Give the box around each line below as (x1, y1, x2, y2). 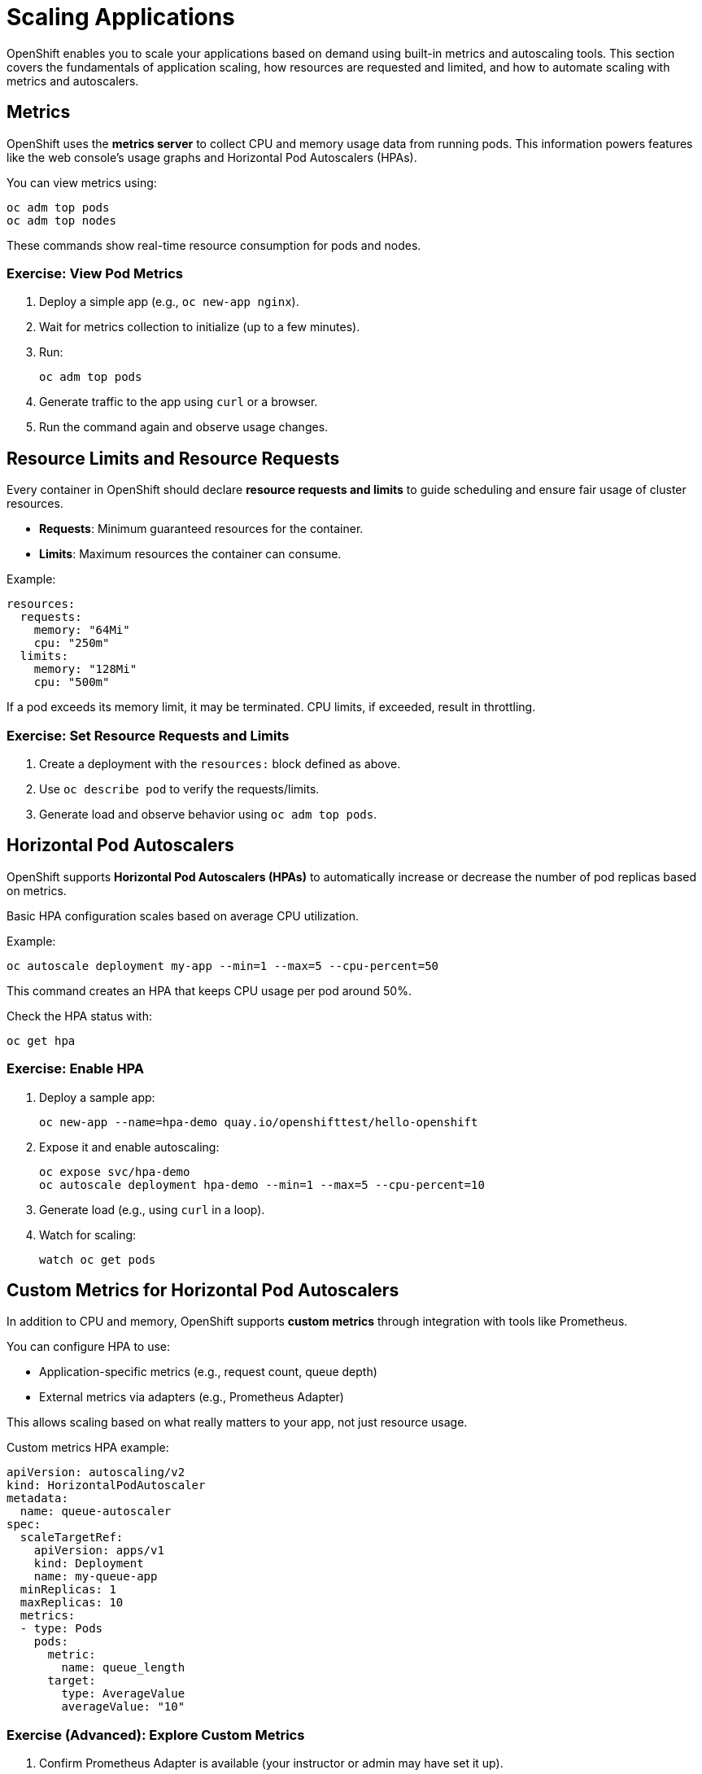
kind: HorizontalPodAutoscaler (7, 1479, 206, 1492)
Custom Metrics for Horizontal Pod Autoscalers (7, 1279, 399, 1300)
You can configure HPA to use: (7, 1339, 171, 1354)
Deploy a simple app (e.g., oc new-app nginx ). (39, 295, 299, 309)
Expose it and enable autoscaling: (39, 1139, 220, 1154)
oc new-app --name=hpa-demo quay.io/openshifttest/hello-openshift (39, 1115, 478, 1129)
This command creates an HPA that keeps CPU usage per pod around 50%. (7, 983, 412, 998)
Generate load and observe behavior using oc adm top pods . (39, 806, 377, 821)
